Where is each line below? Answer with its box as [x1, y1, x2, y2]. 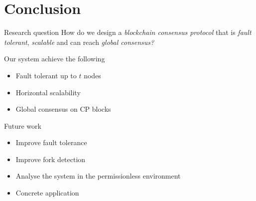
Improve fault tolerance [15, 137, 87, 148]
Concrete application [15, 188, 79, 198]
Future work [4, 120, 41, 131]
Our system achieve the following [4, 53, 105, 64]
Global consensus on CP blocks [15, 104, 111, 114]
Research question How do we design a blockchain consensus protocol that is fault [4, 27, 252, 37]
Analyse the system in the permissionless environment [15, 171, 181, 181]
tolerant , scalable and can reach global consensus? [4, 36, 154, 47]
